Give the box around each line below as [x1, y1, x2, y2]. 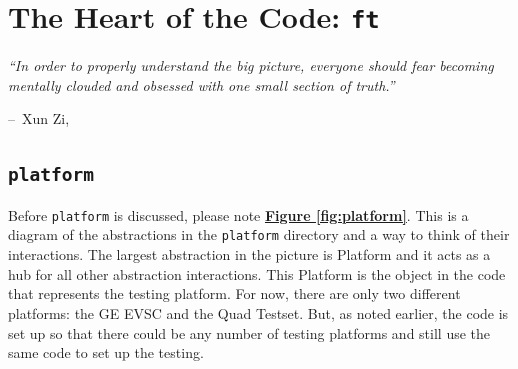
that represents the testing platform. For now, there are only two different [8, 283, 461, 304]
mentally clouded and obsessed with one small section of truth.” [8, 74, 395, 95]
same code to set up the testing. [8, 342, 204, 363]
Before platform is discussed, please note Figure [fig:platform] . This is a [8, 204, 469, 225]
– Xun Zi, [8, 108, 70, 129]
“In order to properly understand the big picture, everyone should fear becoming [8, 55, 494, 76]
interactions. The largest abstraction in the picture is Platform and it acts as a [8, 244, 491, 265]
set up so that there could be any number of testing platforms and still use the [8, 322, 491, 343]
